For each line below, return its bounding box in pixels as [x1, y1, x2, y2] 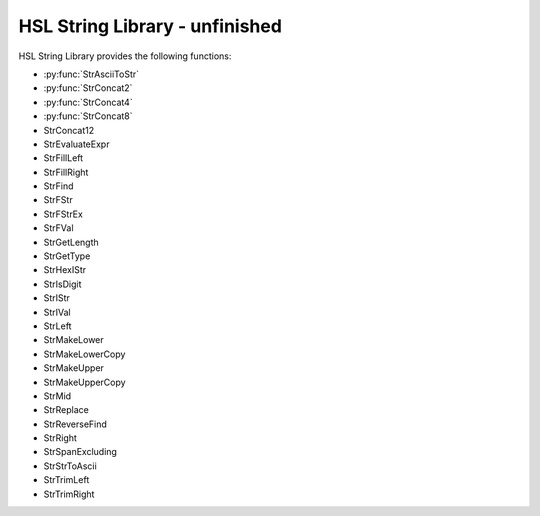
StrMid [43, 390, 72, 402]
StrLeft [43, 320, 72, 332]
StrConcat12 [43, 124, 95, 136]
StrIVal [43, 306, 72, 318]
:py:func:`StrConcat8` [43, 110, 133, 122]
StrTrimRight [43, 488, 95, 500]
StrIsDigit [43, 278, 82, 290]
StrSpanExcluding [43, 446, 117, 458]
